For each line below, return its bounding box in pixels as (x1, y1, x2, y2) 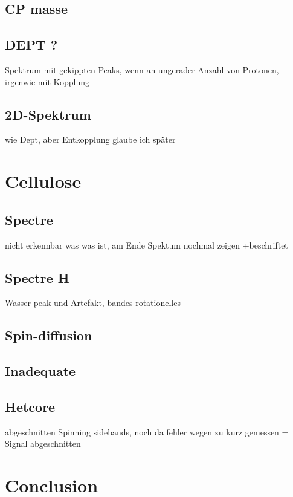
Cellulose (5, 169, 82, 193)
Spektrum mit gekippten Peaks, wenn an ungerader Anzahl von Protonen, (5, 63, 279, 76)
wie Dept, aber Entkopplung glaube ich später (5, 133, 176, 146)
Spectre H (5, 268, 69, 287)
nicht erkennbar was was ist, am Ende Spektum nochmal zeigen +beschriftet (5, 238, 288, 251)
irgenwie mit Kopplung (5, 75, 90, 88)
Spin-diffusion (5, 326, 92, 345)
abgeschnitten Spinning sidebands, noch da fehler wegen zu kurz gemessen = (5, 425, 289, 438)
